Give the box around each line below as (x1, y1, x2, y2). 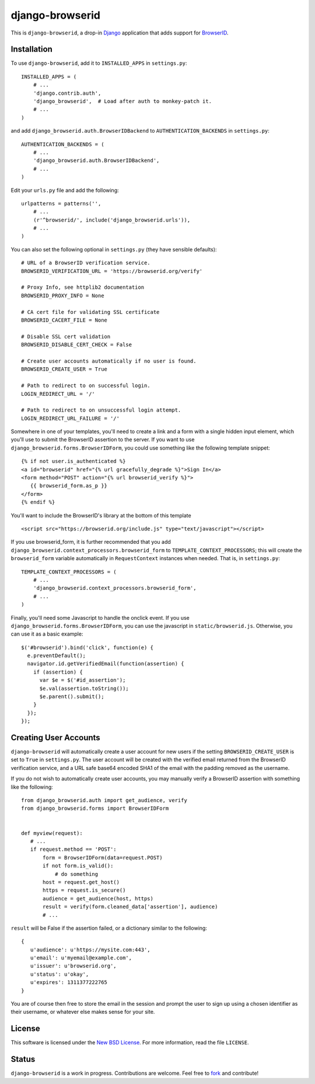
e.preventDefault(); (27, 653, 86, 659)
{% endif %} (21, 499, 55, 506)
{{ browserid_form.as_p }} (30, 482, 108, 489)
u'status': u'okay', (30, 971, 89, 978)
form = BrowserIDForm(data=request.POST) (43, 854, 163, 861)
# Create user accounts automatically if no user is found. (21, 357, 197, 364)
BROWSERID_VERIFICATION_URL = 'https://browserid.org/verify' (21, 268, 203, 274)
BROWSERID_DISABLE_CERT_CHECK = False (21, 341, 132, 348)
